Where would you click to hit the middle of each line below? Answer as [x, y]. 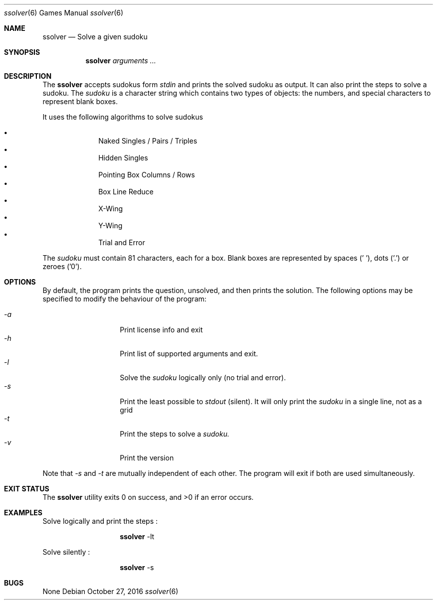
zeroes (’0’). [62, 266]
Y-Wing [110, 226]
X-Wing [111, 209]
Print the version [147, 458]
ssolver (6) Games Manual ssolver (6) [64, 13]
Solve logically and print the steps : [100, 521]
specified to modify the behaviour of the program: [124, 299]
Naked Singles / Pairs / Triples [148, 141]
